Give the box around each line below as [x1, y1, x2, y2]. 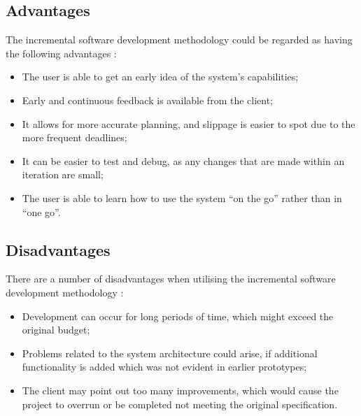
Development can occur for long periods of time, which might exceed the [22, 308, 334, 323]
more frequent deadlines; [22, 130, 127, 145]
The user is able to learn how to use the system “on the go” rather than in [22, 190, 342, 205]
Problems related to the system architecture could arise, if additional [22, 345, 318, 360]
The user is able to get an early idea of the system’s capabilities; [22, 69, 299, 84]
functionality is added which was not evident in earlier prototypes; [22, 359, 307, 374]
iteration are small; [22, 167, 104, 182]
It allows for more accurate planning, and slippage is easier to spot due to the [22, 116, 355, 131]
